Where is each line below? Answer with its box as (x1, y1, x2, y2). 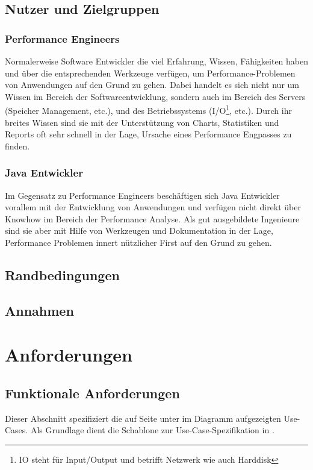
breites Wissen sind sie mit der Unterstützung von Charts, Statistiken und (5, 116, 279, 128)
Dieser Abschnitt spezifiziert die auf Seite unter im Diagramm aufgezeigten (5, 412, 281, 424)
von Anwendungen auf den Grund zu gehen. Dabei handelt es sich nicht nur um (5, 78, 300, 91)
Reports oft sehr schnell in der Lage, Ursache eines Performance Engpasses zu (5, 128, 292, 140)
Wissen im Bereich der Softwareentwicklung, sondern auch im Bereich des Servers (5, 90, 306, 102)
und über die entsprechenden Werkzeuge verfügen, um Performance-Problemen (5, 66, 296, 79)
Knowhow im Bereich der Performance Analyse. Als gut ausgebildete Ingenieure (5, 212, 300, 225)
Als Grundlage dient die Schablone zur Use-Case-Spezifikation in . (30, 424, 274, 436)
